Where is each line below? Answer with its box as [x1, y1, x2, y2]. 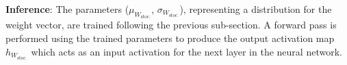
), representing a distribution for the [179, 2, 332, 16]
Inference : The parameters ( [5, 2, 129, 16]
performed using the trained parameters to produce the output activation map [5, 31, 335, 45]
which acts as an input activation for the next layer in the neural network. [31, 44, 342, 58]
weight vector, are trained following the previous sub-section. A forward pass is [5, 18, 337, 32]
